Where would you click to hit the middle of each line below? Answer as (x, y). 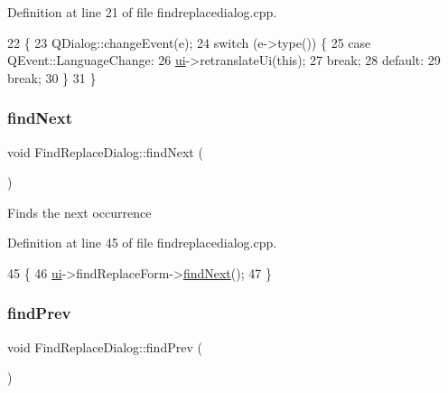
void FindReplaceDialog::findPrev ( (105, 346)
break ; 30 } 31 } (52, 77)
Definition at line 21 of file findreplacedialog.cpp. (142, 12)
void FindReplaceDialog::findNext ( (105, 151)
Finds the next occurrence (79, 212)
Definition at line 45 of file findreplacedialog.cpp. (142, 243)
